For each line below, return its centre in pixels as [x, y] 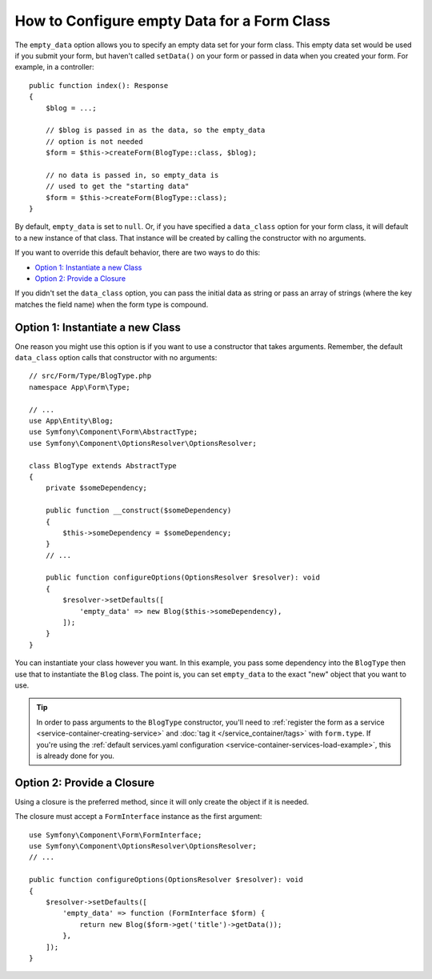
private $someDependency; [96, 488]
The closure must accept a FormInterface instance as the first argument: [138, 817]
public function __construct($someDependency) [138, 511]
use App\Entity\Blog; [71, 421]
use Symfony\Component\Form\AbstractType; [114, 432]
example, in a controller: [55, 67]
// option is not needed [94, 141]
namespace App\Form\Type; [80, 387]
